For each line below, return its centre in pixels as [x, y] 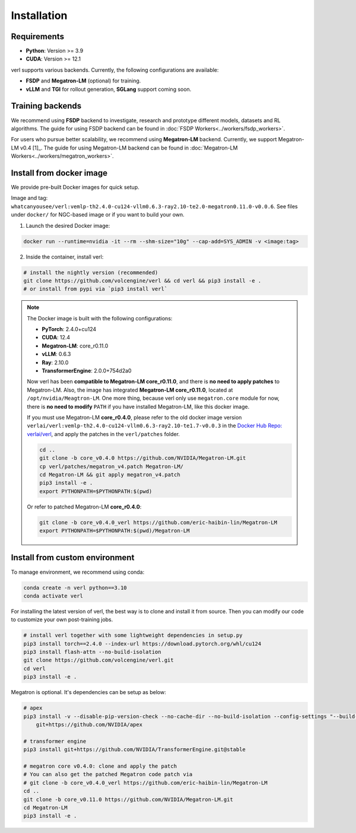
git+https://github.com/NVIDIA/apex [89, 724]
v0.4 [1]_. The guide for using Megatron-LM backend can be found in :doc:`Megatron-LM [129, 148]
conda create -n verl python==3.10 [75, 588]
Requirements [38, 36]
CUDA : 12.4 [56, 338]
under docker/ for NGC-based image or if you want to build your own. [98, 215]
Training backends [46, 106]
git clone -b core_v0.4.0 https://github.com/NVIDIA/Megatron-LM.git [143, 458]
